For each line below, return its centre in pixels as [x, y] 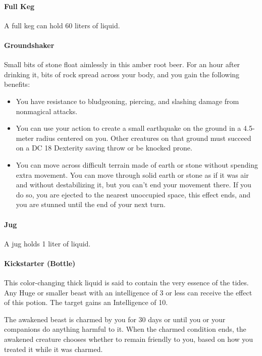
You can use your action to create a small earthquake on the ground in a [128, 128]
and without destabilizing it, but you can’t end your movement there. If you [134, 185]
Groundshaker [29, 45]
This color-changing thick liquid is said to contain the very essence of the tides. [126, 283]
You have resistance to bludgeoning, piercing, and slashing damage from [127, 101]
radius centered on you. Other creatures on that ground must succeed [144, 138]
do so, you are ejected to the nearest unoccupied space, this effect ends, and [133, 194]
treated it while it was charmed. [54, 349]
